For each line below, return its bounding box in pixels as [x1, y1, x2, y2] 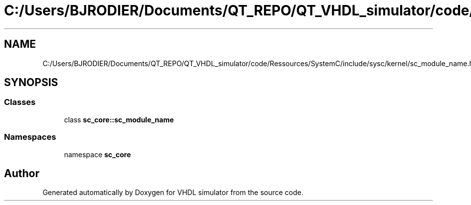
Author [4, 167, 39, 180]
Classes [4, 97, 36, 107]
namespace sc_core [64, 150, 131, 159]
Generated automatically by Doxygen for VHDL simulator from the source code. [42, 188, 304, 197]
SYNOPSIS [4, 76, 58, 89]
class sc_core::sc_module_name [64, 115, 174, 124]
